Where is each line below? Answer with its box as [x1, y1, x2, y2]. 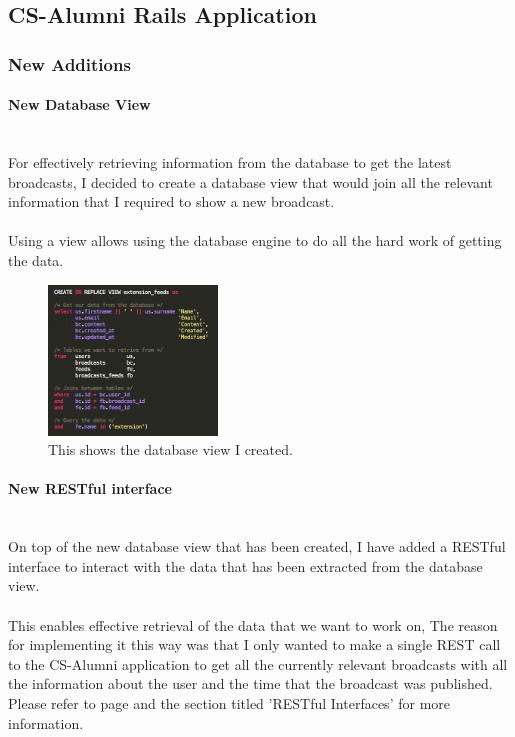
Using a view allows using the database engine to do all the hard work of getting [8, 230, 502, 251]
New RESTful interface [8, 478, 172, 499]
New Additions [8, 51, 131, 76]
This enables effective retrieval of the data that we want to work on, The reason [8, 614, 498, 635]
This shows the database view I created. [48, 439, 293, 460]
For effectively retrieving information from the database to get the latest [8, 152, 452, 173]
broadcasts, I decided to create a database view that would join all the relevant [8, 171, 493, 192]
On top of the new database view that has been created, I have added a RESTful [8, 536, 506, 557]
